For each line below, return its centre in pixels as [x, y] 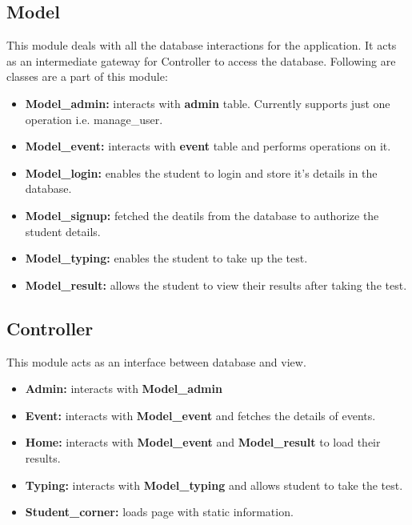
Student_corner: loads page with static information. [159, 512]
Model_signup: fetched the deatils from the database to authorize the [202, 215]
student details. [63, 231]
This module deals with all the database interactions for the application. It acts [202, 45]
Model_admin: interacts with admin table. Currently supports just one [208, 103]
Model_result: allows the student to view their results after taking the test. [216, 285]
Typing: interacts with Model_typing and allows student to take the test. [214, 485]
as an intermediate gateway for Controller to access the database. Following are [201, 60]
